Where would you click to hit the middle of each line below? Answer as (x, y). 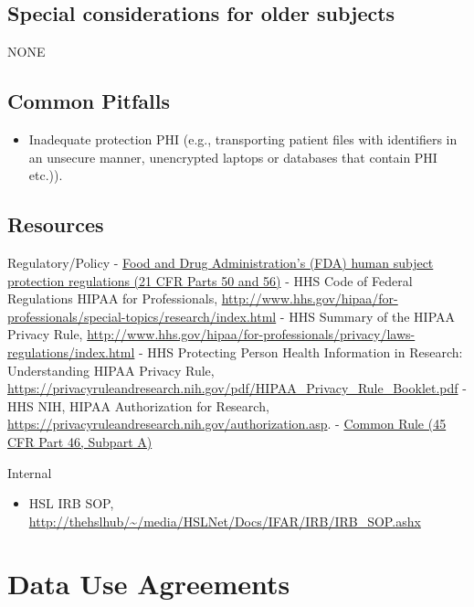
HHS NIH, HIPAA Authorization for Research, (138, 405)
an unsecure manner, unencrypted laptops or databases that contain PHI (233, 157)
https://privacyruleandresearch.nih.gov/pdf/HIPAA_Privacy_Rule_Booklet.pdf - (237, 388)
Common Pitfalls (89, 101)
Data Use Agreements (149, 584)
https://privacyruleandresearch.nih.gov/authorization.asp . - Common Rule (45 (227, 424)
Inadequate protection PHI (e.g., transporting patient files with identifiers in (243, 139)
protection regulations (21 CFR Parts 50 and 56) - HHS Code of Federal (210, 280)
